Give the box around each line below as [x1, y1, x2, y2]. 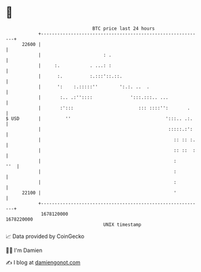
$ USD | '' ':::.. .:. [5, 115, 193, 122]
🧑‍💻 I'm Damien [5, 247, 43, 254]
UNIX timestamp [103, 221, 142, 228]
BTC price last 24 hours [92, 25, 155, 32]
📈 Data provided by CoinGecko [5, 233, 85, 240]
